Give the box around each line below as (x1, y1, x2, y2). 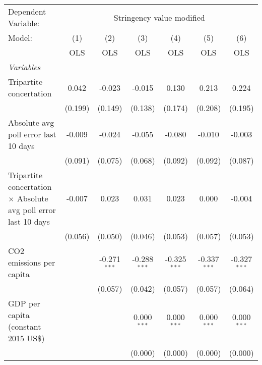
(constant (8, 321, 41, 332)
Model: (8, 32, 33, 43)
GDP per (8, 297, 40, 309)
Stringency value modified (113, 11, 205, 23)
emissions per (8, 256, 55, 268)
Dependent (8, 6, 46, 17)
